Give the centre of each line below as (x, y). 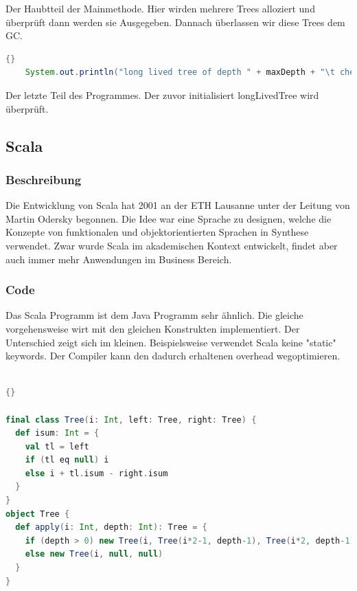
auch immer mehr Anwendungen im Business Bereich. (119, 259)
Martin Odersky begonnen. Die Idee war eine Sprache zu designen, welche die (169, 218)
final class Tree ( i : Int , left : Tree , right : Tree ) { (131, 420)
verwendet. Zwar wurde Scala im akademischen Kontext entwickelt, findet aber (172, 245)
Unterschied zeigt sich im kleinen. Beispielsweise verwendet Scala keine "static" (171, 342)
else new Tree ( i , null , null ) (94, 554)
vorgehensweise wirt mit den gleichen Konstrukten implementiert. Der (153, 328)
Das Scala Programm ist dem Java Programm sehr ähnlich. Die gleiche (154, 315)
